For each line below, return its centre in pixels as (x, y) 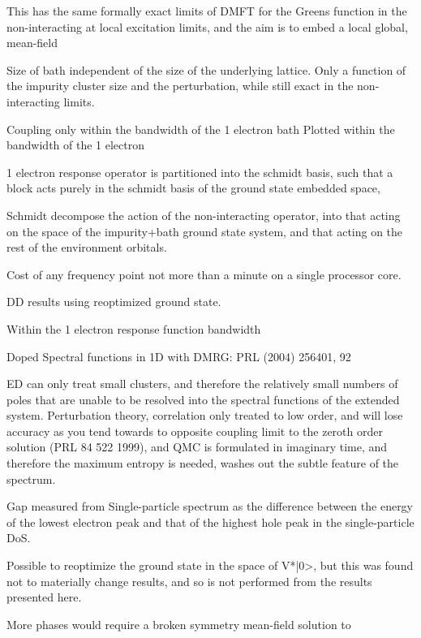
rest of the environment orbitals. (87, 247)
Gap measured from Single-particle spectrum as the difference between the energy (210, 506)
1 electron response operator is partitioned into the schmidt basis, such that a (200, 172)
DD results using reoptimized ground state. (114, 302)
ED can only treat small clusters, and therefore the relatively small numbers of (202, 384)
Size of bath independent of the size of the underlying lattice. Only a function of (206, 69)
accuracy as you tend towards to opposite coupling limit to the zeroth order (195, 431)
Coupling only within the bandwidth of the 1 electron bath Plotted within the (201, 129)
